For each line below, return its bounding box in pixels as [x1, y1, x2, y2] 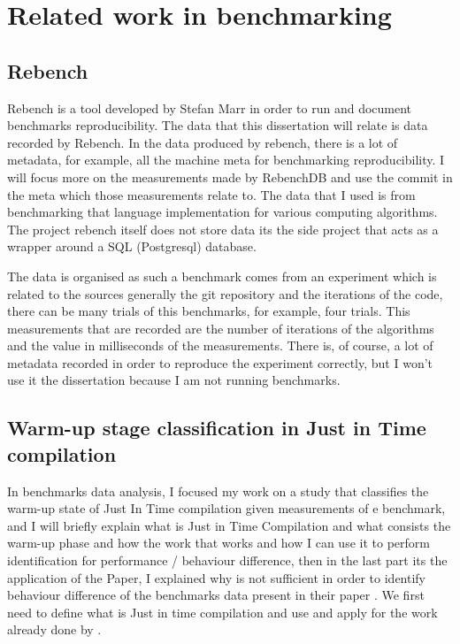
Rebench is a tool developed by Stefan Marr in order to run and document [7, 98, 412, 117]
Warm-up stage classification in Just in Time [7, 414, 426, 441]
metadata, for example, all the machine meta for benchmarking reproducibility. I [7, 150, 445, 169]
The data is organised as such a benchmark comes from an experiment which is [7, 266, 437, 285]
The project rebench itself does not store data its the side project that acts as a [7, 219, 439, 238]
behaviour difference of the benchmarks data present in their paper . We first [7, 586, 425, 604]
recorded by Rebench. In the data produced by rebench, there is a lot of [7, 133, 398, 151]
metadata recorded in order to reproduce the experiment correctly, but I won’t [7, 353, 433, 372]
